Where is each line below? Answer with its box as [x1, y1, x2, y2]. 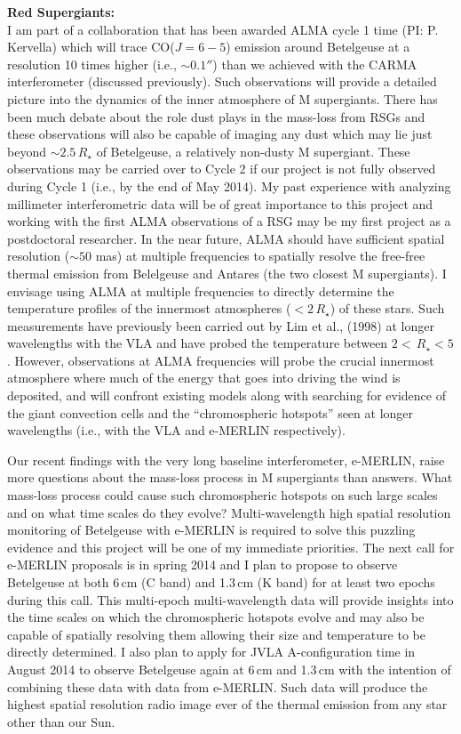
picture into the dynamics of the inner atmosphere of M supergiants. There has [7, 89, 438, 108]
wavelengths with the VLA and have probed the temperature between [7, 334, 388, 352]
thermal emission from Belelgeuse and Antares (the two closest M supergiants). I [7, 263, 447, 282]
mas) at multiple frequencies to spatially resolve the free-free [95, 246, 425, 265]
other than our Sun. [7, 712, 115, 730]
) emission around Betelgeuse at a [226, 37, 410, 56]
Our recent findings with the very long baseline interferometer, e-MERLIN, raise [7, 450, 445, 469]
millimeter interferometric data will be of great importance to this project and [7, 194, 433, 213]
